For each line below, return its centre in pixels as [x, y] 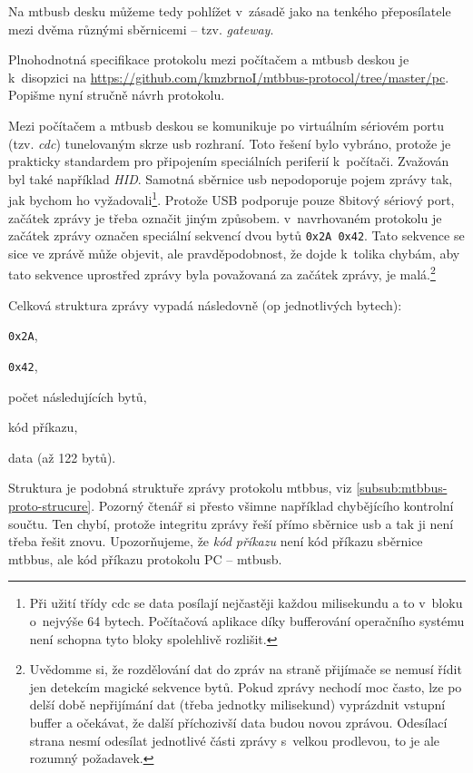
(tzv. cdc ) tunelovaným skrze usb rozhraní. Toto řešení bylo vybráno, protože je [230, 143]
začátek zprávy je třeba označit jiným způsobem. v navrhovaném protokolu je [225, 217]
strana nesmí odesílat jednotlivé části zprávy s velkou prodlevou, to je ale [235, 740]
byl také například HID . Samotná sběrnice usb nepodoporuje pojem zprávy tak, [231, 178]
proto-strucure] [50, 505]
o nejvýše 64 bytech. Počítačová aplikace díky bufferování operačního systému [247, 620]
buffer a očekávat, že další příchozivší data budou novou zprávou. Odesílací [238, 722]
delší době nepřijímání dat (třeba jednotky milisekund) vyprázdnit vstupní [237, 705]
